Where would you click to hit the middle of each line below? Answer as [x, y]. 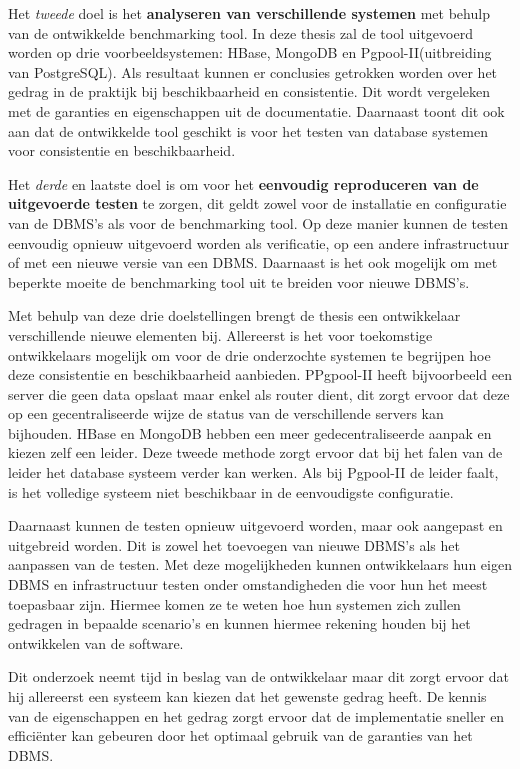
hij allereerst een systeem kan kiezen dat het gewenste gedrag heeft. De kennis [247, 696]
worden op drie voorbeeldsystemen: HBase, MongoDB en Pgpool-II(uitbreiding [250, 52]
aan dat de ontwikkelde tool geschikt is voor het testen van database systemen [248, 130]
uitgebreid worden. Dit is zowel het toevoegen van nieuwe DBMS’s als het [234, 544]
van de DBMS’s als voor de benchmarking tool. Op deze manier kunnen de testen [258, 222]
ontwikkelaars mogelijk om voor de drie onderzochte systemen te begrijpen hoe [249, 354]
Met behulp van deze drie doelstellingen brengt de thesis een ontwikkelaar [234, 315]
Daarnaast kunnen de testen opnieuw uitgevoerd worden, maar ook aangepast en [255, 525]
